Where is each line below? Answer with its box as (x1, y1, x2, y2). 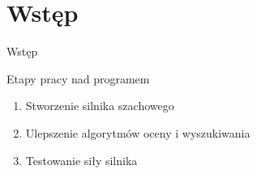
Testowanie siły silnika (25, 151, 138, 168)
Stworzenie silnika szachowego (25, 97, 174, 114)
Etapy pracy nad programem (6, 70, 150, 87)
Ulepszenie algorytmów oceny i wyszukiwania (25, 124, 251, 141)
